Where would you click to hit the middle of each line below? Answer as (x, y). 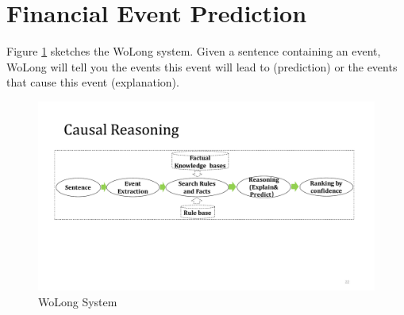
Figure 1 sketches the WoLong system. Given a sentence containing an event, (194, 51)
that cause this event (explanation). (93, 82)
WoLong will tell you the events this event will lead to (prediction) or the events (202, 66)
